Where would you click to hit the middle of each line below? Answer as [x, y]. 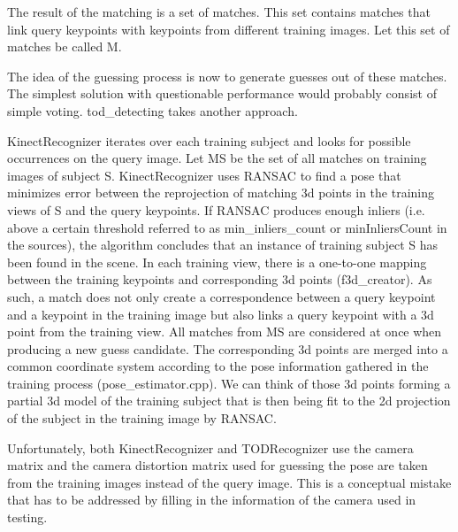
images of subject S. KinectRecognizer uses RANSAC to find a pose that [204, 175]
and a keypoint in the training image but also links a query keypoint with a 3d [221, 314]
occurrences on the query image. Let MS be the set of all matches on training [217, 158]
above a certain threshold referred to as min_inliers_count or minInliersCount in [227, 227]
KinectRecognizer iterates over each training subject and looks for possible [209, 140]
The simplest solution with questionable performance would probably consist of [222, 93]
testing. [27, 517]
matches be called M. [65, 46]
